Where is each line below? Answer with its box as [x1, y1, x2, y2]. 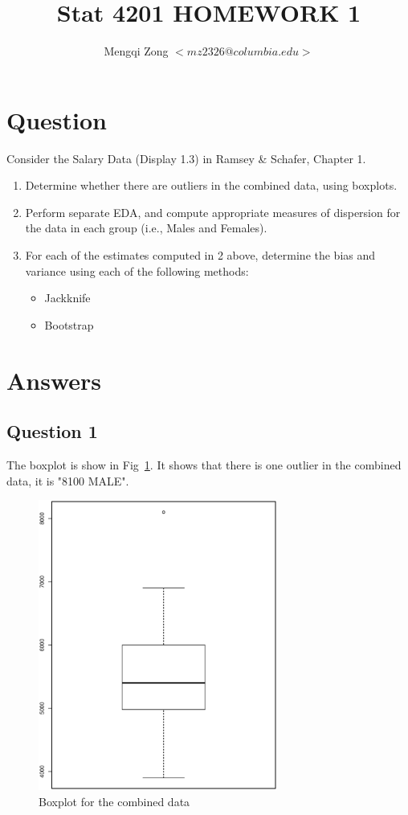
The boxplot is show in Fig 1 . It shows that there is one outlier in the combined [6, 456, 402, 473]
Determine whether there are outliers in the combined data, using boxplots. [25, 177, 398, 194]
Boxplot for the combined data [39, 792, 190, 809]
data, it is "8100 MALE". [6, 472, 129, 489]
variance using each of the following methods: [25, 262, 249, 279]
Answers [6, 363, 102, 396]
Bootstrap [44, 316, 94, 333]
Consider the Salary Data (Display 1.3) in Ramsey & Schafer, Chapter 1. [6, 149, 366, 166]
